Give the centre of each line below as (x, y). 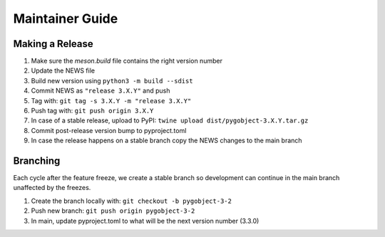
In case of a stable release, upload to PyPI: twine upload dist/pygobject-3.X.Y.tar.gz (170, 120)
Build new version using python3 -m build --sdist (112, 80)
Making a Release (53, 44)
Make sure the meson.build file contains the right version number (127, 61)
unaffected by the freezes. (52, 188)
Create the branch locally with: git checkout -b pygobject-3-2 (131, 201)
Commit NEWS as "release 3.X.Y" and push (101, 91)
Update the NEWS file (63, 70)
